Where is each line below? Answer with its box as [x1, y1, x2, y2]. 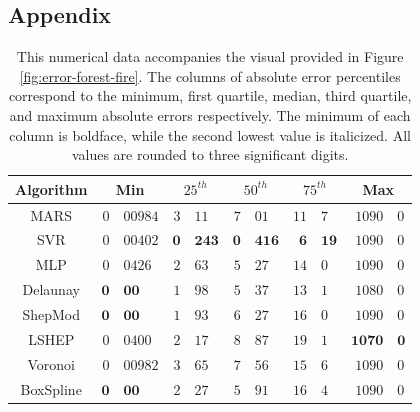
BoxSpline [20, 378, 82, 399]
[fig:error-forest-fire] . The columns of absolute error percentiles [19, 65, 401, 86]
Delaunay [22, 279, 80, 300]
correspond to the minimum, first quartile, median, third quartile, [8, 85, 412, 106]
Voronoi [27, 353, 75, 374]
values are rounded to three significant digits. [71, 144, 349, 165]
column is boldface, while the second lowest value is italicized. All [9, 124, 411, 145]
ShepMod [22, 303, 81, 324]
